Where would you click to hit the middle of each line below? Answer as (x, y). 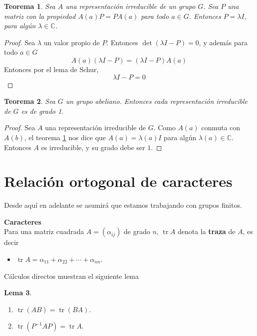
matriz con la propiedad (40, 16)
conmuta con (221, 127)
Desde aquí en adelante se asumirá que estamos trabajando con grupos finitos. (123, 205)
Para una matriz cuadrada (44, 231)
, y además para (223, 42)
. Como (165, 127)
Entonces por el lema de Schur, (51, 69)
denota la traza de (207, 231)
